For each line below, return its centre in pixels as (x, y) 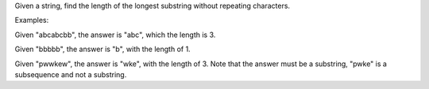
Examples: (32, 20)
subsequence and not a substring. (71, 74)
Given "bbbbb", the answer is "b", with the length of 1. (102, 49)
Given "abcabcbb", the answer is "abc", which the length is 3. (115, 35)
